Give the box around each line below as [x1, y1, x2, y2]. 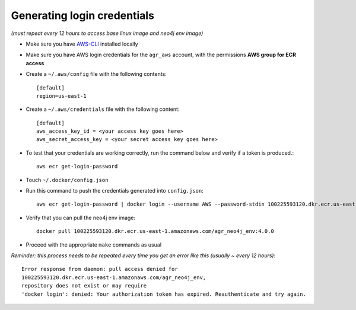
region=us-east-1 [36, 92, 87, 99]
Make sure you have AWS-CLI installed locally [26, 40, 139, 47]
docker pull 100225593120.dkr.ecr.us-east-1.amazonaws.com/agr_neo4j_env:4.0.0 [36, 228, 274, 235]
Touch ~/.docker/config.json [26, 176, 109, 183]
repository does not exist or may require [21, 282, 147, 289]
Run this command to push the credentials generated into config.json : [26, 187, 204, 194]
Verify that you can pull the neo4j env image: [26, 214, 136, 221]
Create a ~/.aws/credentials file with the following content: [26, 106, 180, 113]
